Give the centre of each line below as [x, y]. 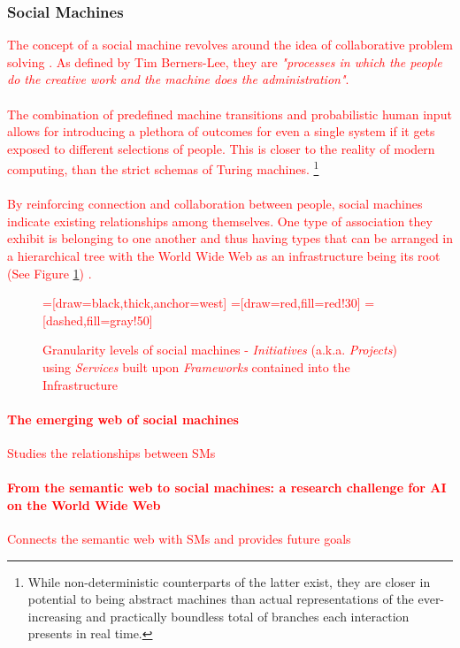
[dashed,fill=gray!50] [98, 320]
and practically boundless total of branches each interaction [248, 616]
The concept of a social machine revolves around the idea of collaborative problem [230, 45]
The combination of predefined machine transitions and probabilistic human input [230, 114]
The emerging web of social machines [123, 419]
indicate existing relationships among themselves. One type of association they [220, 221]
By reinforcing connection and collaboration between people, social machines [215, 204]
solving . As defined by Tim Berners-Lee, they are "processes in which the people [225, 61]
